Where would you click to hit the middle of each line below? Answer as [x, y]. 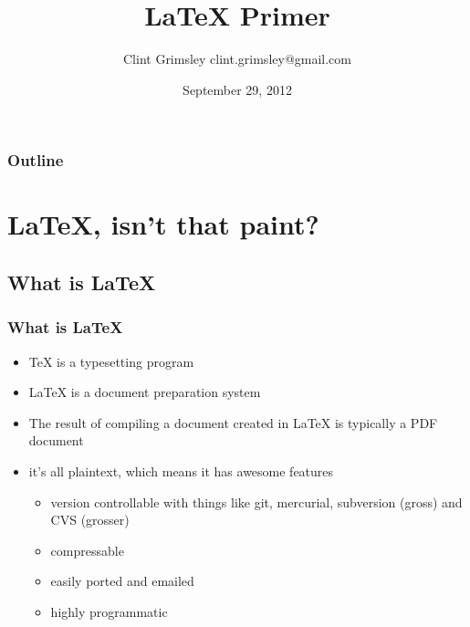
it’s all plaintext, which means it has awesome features [181, 470]
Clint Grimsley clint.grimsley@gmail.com [237, 59]
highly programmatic [109, 611]
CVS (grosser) [90, 520]
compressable [87, 550]
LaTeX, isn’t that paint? [163, 224]
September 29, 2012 [237, 89]
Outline [36, 160]
